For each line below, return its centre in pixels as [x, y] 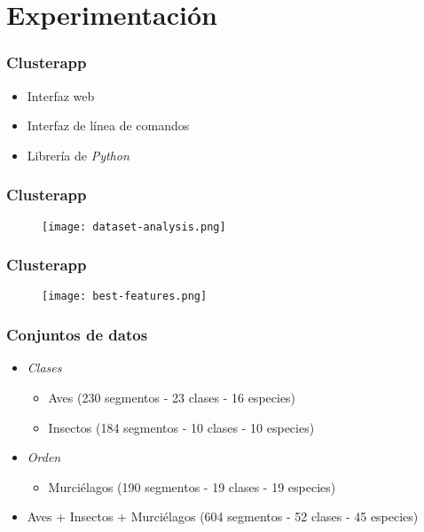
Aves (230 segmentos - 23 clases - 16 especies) [172, 397]
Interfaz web [61, 95]
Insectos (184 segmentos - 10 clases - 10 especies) [181, 427]
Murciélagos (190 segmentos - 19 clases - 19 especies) [192, 486]
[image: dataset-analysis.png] [134, 227]
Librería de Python [78, 155]
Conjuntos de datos [77, 335]
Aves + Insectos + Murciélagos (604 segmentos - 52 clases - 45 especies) [223, 516]
